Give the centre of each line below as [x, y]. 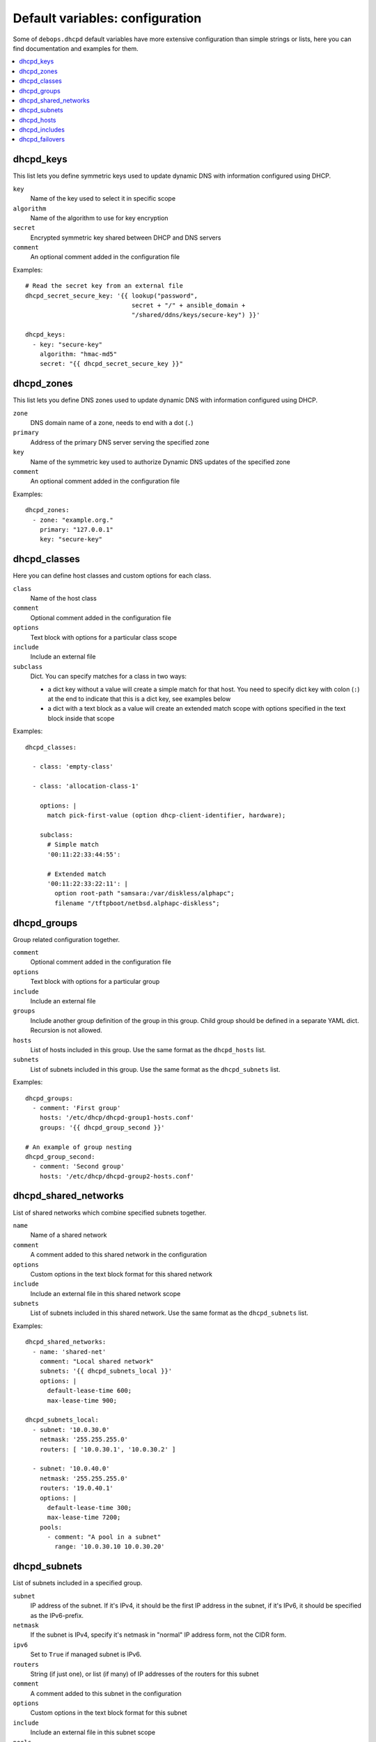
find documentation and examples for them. [76, 48]
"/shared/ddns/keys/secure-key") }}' [196, 315]
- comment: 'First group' [77, 1108]
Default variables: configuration [107, 18]
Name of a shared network [69, 1235]
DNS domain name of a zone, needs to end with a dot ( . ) [112, 423]
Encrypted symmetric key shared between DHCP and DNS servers [126, 238]
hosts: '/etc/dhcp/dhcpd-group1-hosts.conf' [117, 1118]
